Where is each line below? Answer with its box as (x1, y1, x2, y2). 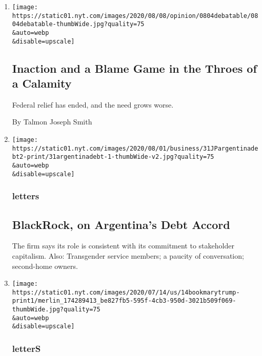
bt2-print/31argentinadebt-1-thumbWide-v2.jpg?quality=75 (12, 153, 214, 161)
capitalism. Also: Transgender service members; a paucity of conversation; (12, 250, 244, 261)
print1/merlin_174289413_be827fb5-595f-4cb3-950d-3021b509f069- (12, 297, 236, 305)
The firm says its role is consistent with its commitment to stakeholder (12, 240, 234, 251)
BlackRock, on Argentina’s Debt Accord (12, 216, 230, 232)
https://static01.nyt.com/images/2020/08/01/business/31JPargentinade (12, 144, 258, 152)
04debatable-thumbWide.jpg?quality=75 (12, 20, 145, 28)
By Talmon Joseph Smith (12, 116, 92, 127)
